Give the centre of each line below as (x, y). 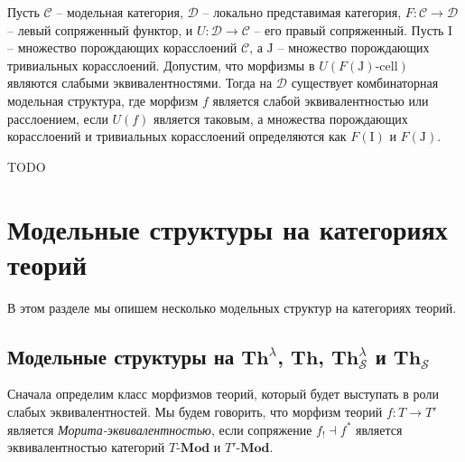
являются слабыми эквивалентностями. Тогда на (140, 83)
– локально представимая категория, (302, 12)
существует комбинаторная (365, 83)
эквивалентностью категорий (86, 447)
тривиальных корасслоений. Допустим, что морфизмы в (161, 65)
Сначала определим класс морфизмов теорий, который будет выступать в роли (223, 394)
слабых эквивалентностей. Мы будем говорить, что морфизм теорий (195, 412)
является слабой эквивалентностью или (321, 100)
